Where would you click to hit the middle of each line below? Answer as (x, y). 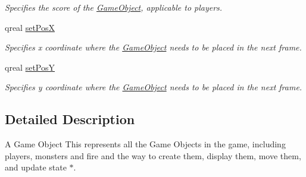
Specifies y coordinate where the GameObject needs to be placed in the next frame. (154, 87)
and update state (36, 167)
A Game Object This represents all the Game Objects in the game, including (145, 144)
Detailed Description (70, 119)
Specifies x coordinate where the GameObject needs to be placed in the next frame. (153, 47)
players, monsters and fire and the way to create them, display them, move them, (153, 155)
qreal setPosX (30, 27)
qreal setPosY (30, 67)
